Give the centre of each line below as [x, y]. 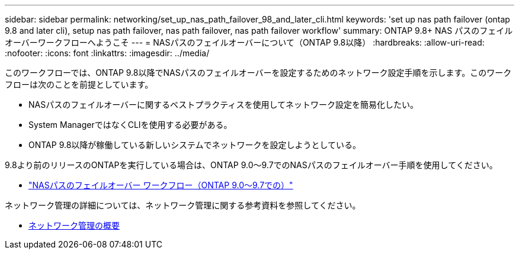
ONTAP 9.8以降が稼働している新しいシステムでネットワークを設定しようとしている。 [195, 145]
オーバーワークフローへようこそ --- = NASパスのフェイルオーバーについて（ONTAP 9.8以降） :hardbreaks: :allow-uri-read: [245, 42]
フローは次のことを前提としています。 [79, 84]
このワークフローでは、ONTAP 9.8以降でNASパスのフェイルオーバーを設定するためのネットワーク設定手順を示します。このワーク [258, 73]
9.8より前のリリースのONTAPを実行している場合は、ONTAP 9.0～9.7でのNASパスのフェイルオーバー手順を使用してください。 [251, 165]
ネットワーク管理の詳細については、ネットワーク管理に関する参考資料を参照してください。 [183, 205]
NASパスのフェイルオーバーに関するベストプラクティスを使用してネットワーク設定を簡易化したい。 [224, 105]
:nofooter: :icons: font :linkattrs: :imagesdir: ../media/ [107, 53]
